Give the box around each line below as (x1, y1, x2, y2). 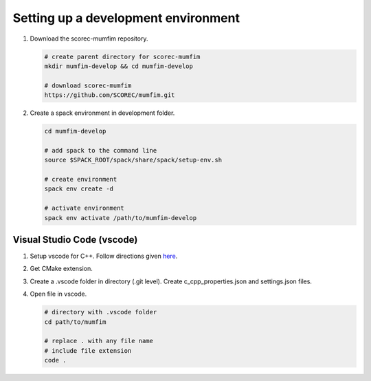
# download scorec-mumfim (44, 81, 132, 89)
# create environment (44, 175, 117, 184)
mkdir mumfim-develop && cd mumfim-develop (44, 62, 194, 70)
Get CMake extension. (30, 265, 93, 273)
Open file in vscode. (30, 290, 87, 298)
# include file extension (44, 347, 132, 354)
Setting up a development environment (12, 10, 240, 25)
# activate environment (44, 204, 125, 213)
